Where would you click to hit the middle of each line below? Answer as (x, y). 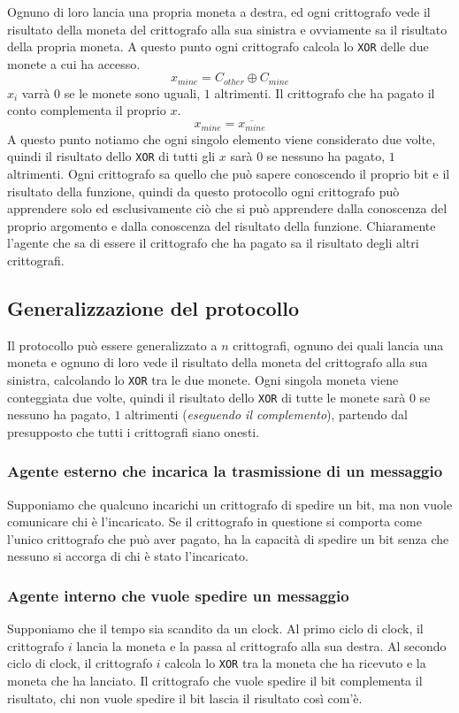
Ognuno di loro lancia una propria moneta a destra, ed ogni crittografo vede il (219, 11)
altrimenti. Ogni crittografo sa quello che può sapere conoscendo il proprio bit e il (229, 173)
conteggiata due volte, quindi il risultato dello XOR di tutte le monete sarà (207, 397)
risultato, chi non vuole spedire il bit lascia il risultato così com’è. (185, 698)
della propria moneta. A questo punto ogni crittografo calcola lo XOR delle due (218, 46)
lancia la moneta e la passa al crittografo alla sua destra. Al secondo (261, 645)
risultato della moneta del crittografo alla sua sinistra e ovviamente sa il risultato (227, 29)
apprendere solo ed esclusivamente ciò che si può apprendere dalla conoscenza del (227, 208)
